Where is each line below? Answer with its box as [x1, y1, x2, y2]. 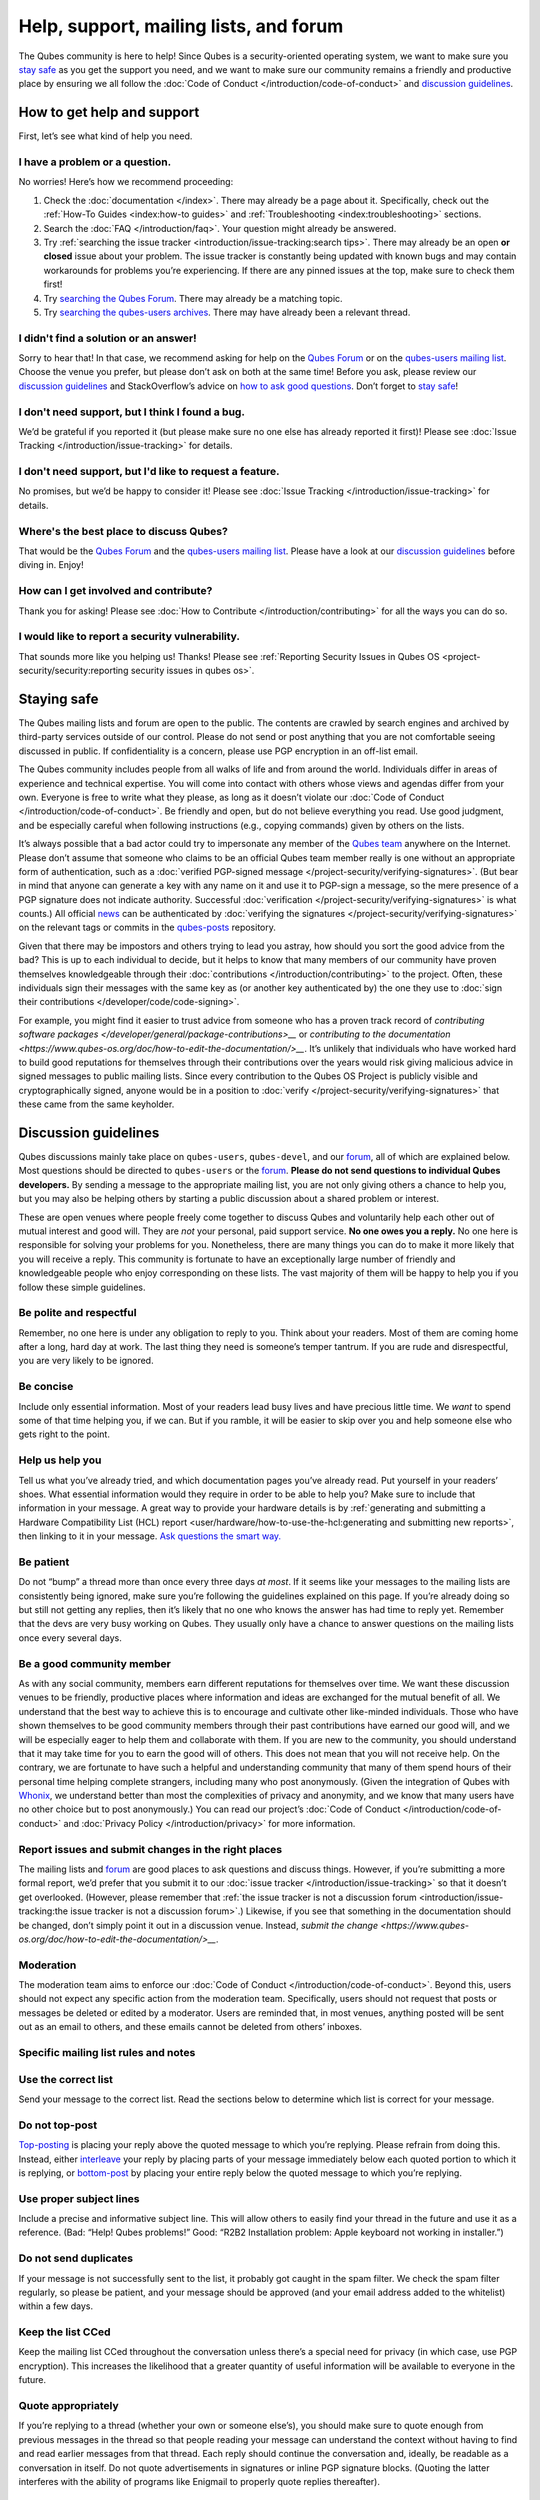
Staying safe [18, 690, 99, 707]
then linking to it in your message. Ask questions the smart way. [18, 1530, 282, 1542]
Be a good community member [18, 1656, 172, 1670]
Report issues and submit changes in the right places [18, 1842, 283, 1856]
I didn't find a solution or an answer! [18, 331, 197, 345]
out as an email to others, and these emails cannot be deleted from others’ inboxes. [18, 2021, 363, 2033]
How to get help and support [18, 104, 200, 121]
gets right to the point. [18, 1428, 110, 1440]
